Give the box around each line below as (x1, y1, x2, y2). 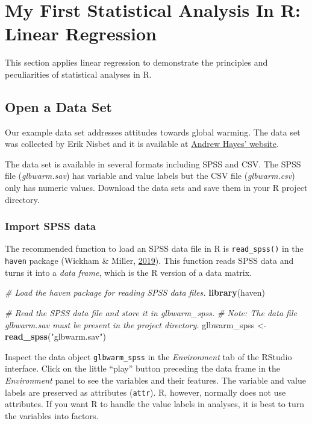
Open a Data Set (5, 97, 112, 116)
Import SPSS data (5, 219, 96, 234)
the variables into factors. (5, 409, 99, 422)
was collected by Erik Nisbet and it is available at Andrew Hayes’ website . (5, 137, 279, 150)
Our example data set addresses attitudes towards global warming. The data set (5, 125, 301, 138)
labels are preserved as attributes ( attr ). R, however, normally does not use (5, 385, 286, 398)
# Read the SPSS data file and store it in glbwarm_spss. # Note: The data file (5, 306, 297, 319)
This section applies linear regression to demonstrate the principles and (5, 56, 268, 69)
